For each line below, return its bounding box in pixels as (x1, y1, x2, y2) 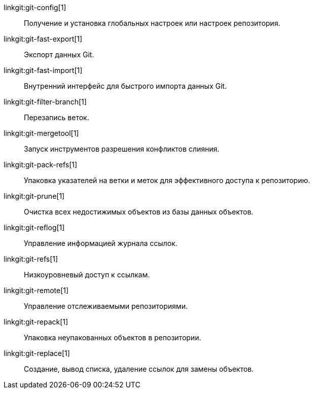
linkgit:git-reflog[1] (4, 223, 65, 232)
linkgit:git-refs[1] (4, 255, 58, 263)
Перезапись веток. (24, 113, 89, 122)
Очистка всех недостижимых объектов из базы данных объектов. (24, 207, 254, 216)
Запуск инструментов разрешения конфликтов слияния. (24, 145, 220, 153)
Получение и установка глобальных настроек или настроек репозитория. (24, 19, 281, 27)
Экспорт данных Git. (24, 50, 94, 59)
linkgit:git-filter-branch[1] (4, 97, 87, 106)
